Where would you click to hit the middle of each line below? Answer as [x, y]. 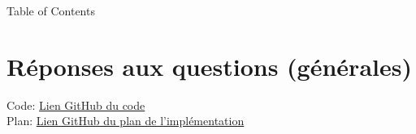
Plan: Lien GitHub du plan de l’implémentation [126, 121]
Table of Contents [51, 10]
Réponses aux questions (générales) [209, 66]
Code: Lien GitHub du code [76, 105]
